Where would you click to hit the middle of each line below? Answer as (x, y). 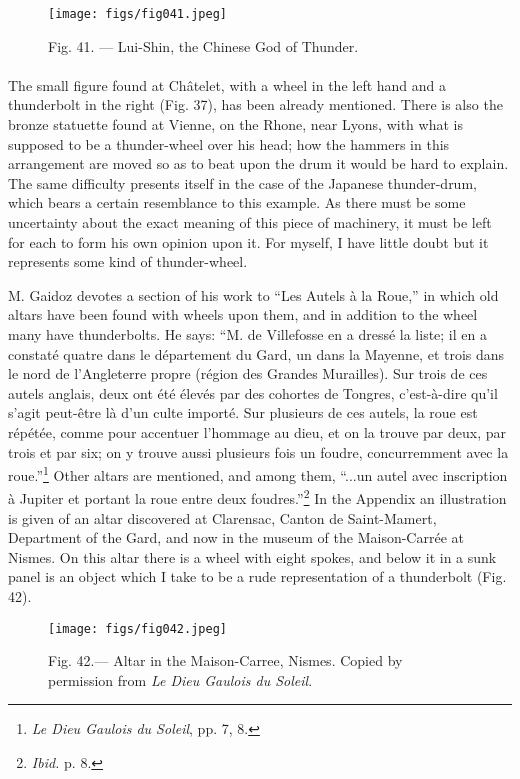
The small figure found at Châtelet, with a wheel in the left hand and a (227, 84)
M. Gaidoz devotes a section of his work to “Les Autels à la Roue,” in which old (253, 294)
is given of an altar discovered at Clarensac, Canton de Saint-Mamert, (222, 517)
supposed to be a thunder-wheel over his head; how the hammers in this (229, 143)
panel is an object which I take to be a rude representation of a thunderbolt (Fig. (257, 576)
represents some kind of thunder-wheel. (128, 261)
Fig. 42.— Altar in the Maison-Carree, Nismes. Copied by (225, 660)
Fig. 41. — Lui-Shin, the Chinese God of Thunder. (203, 45)
